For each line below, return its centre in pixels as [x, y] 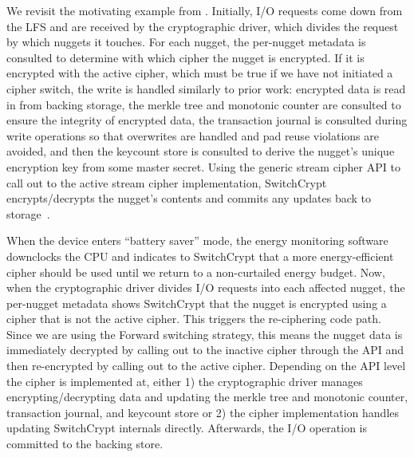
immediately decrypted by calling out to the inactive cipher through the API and [205, 350]
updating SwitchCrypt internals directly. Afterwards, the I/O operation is [187, 428]
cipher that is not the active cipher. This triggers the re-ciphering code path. [194, 319]
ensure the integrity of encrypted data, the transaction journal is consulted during [207, 120]
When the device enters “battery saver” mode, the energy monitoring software [197, 240]
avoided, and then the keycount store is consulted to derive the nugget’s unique [201, 151]
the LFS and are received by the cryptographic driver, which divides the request [203, 26]
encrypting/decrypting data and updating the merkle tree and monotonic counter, [207, 397]
